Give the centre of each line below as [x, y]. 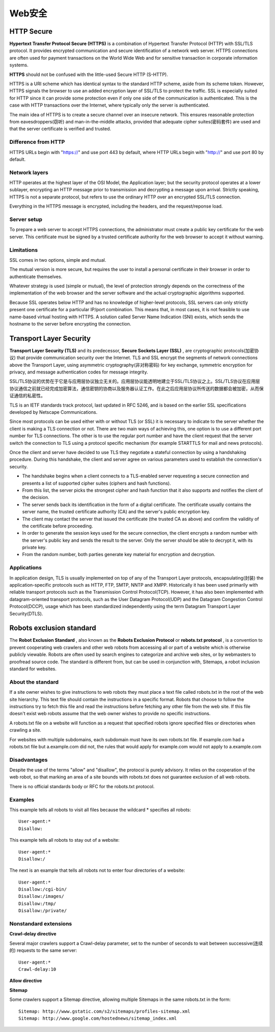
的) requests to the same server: [43, 950]
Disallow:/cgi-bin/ [43, 889]
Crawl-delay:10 [37, 969]
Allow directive [26, 981]
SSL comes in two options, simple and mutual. [58, 260]
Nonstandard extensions [41, 924]
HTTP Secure [31, 31]
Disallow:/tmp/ [37, 903]
